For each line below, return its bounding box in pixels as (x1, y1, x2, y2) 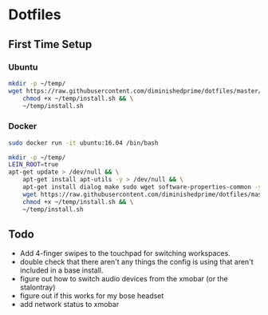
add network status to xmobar (19, 300, 120, 309)
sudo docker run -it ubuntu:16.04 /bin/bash (8, 138, 159, 147)
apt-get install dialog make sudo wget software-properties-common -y (22, 183, 262, 191)
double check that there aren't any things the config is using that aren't (19, 257, 254, 267)
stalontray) (19, 282, 56, 293)
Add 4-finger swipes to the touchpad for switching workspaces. (19, 249, 231, 258)
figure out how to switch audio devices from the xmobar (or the (19, 274, 229, 284)
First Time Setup (8, 38, 93, 51)
